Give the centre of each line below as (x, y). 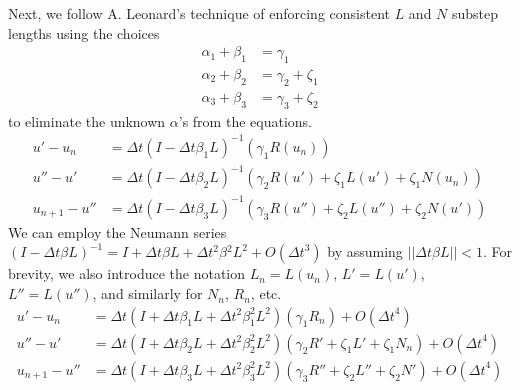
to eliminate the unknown (87, 120)
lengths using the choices (84, 32)
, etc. (266, 293)
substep (475, 13)
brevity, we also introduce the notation (127, 273)
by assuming (365, 251)
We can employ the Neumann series (117, 231)
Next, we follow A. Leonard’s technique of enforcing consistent (199, 13)
